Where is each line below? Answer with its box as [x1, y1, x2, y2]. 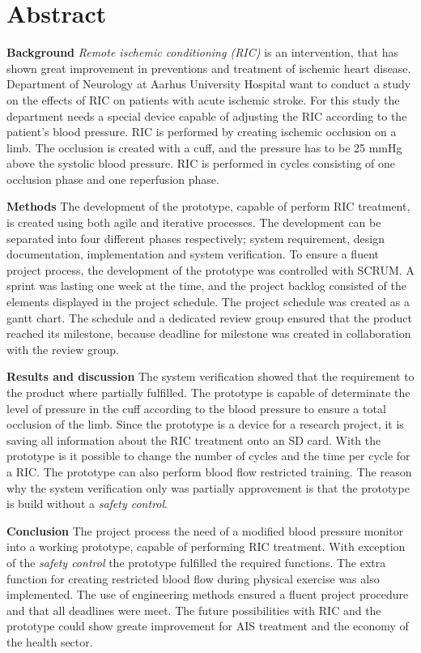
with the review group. [6, 340, 119, 357]
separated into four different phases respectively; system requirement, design [6, 229, 385, 246]
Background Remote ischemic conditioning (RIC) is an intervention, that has [6, 44, 399, 61]
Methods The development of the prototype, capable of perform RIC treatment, [6, 198, 410, 215]
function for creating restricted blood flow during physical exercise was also [6, 570, 380, 587]
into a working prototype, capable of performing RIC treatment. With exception [6, 538, 406, 555]
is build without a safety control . [6, 495, 168, 512]
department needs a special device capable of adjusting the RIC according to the [6, 107, 407, 124]
